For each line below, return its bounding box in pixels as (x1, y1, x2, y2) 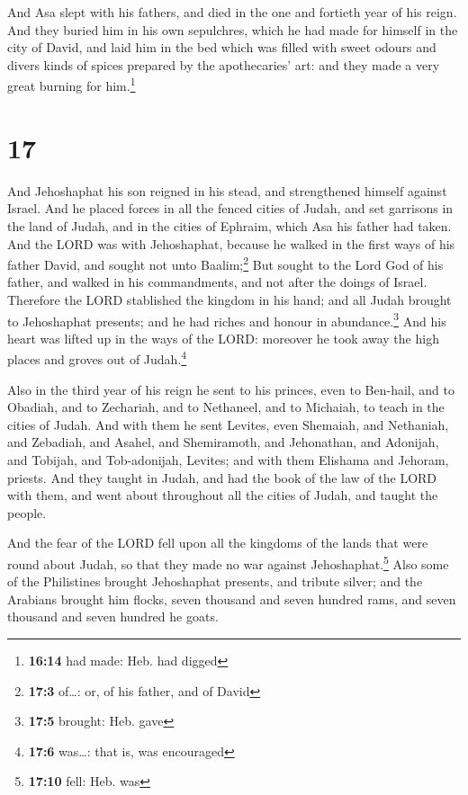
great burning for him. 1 (7, 74, 136, 95)
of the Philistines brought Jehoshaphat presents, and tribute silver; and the (7, 572, 423, 591)
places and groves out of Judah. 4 (7, 347, 187, 369)
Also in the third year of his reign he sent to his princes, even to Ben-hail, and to (7, 380, 454, 398)
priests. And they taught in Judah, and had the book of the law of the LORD (7, 468, 437, 487)
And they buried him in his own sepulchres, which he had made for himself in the (7, 20, 458, 39)
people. (7, 503, 47, 522)
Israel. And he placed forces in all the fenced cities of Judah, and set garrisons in (7, 199, 454, 218)
